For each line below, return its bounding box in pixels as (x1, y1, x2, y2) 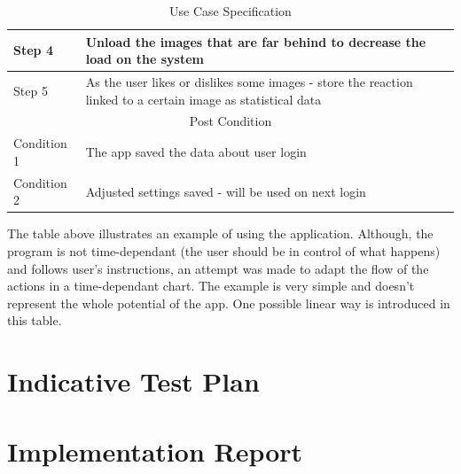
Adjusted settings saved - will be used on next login (85, 182, 366, 200)
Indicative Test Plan (7, 363, 260, 400)
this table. (7, 311, 62, 330)
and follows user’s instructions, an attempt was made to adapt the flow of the (7, 259, 429, 277)
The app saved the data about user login (85, 143, 307, 161)
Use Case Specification (169, 2, 292, 19)
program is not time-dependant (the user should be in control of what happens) (7, 242, 441, 260)
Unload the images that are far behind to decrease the (85, 32, 426, 51)
